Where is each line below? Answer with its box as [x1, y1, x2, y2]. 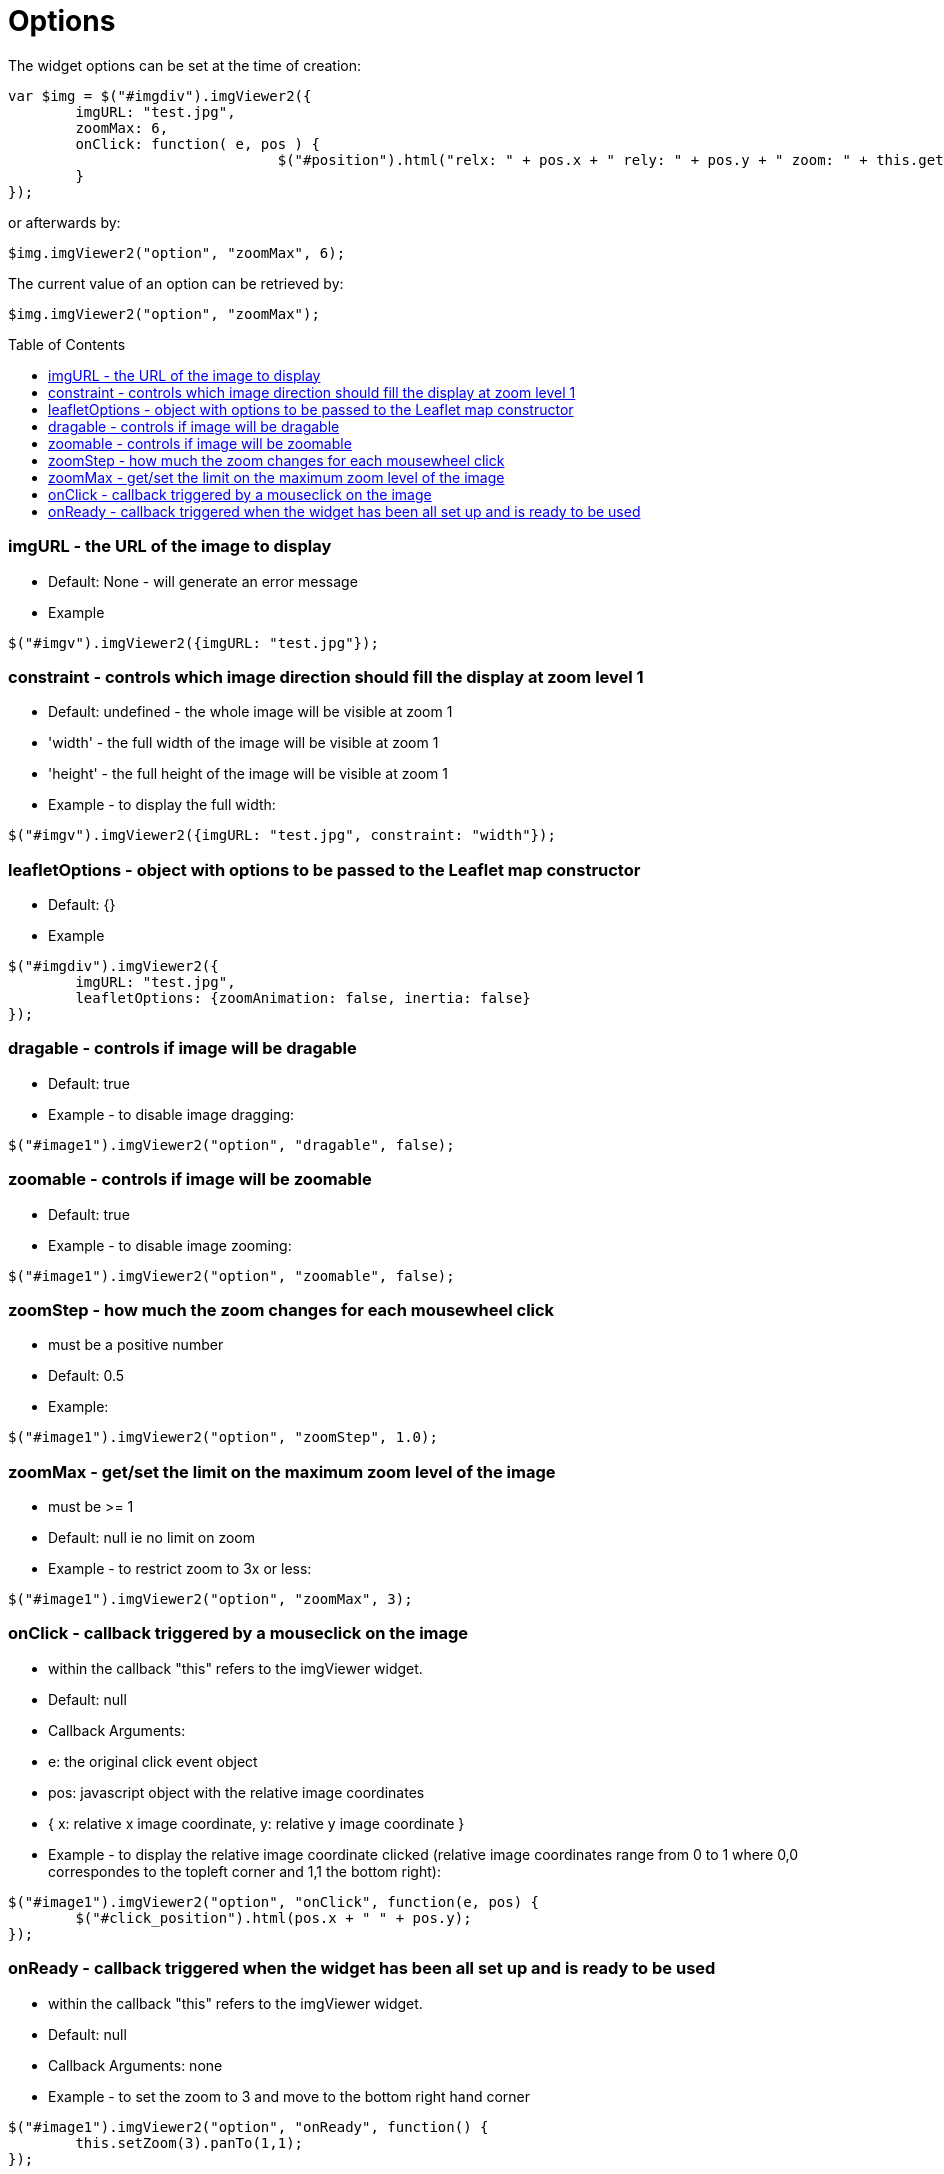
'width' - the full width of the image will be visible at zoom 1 [48, 734, 439, 752]
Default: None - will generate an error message [48, 572, 358, 590]
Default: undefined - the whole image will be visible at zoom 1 [48, 703, 453, 721]
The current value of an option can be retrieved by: [8, 274, 344, 292]
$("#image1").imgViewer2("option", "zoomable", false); [8, 1267, 455, 1284]
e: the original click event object [48, 1752, 258, 1770]
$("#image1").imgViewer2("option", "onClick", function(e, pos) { [8, 1893, 540, 1910]
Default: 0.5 [48, 1367, 125, 1385]
